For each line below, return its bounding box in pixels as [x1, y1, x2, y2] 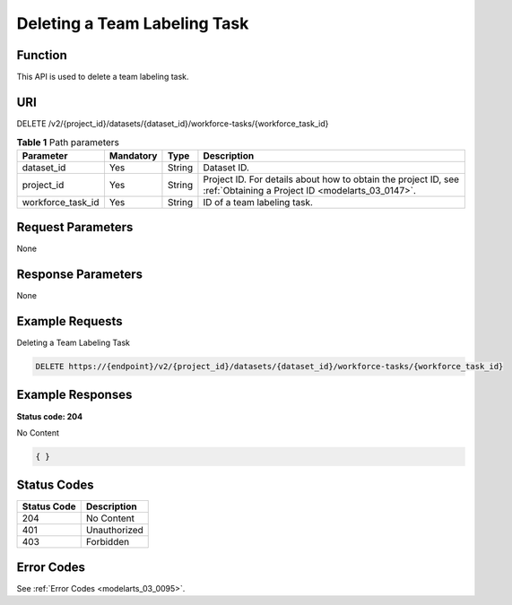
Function [16, 48, 67, 63]
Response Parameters [16, 267, 143, 282]
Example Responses [16, 387, 133, 402]
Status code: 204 [16, 411, 83, 421]
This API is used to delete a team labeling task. [16, 72, 189, 82]
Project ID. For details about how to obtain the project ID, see [203, 173, 460, 186]
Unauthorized [85, 524, 143, 537]
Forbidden [85, 536, 130, 549]
